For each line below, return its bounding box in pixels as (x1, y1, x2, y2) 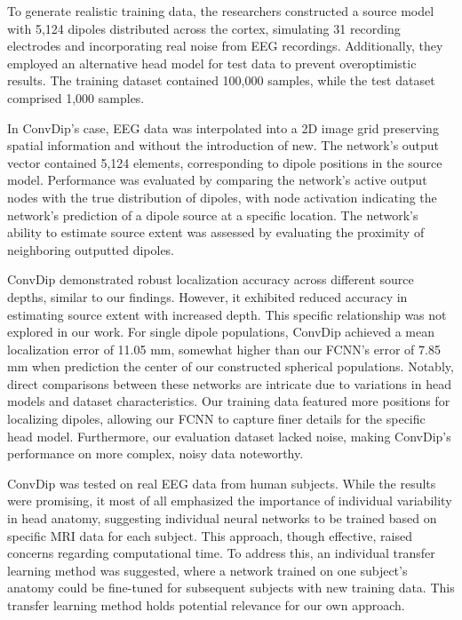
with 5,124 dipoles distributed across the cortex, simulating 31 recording (7, 19, 401, 37)
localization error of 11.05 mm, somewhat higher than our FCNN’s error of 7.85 (7, 339, 441, 358)
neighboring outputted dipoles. (7, 240, 175, 258)
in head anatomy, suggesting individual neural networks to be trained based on (7, 509, 437, 528)
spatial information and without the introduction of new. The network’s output (7, 136, 440, 155)
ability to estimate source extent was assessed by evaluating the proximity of (7, 223, 425, 242)
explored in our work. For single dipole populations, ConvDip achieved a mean (7, 322, 435, 341)
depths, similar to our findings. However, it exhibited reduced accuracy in (7, 287, 408, 306)
